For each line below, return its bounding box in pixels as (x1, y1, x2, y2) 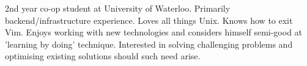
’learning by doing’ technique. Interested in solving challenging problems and (5, 37, 293, 50)
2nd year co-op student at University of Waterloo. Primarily (5, 2, 231, 14)
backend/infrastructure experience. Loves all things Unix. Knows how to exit (5, 13, 293, 26)
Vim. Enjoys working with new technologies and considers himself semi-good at (5, 26, 303, 38)
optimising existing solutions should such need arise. (5, 50, 201, 62)
